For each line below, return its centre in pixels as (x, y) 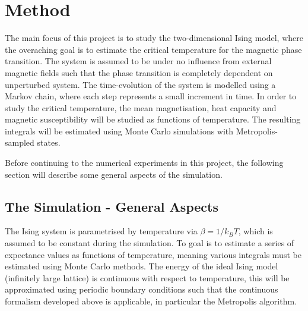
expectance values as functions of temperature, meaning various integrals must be (153, 254)
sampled (20, 142)
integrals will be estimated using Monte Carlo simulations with (119, 131)
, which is (255, 231)
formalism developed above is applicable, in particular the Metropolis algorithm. (151, 301)
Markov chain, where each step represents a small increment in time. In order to (151, 96)
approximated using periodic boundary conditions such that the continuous (142, 289)
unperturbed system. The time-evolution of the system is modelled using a (140, 84)
